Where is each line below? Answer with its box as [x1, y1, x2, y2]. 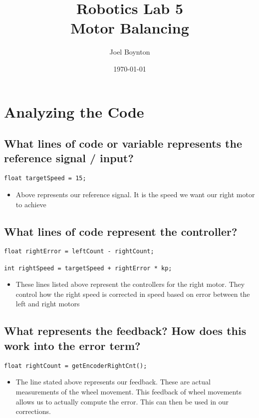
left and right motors [15, 298, 80, 309]
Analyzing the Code [4, 101, 144, 122]
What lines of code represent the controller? [4, 223, 238, 239]
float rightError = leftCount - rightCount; [4, 248, 154, 255]
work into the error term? [4, 337, 141, 353]
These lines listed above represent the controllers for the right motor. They [15, 279, 245, 289]
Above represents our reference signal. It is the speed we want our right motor [15, 189, 255, 199]
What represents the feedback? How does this [4, 323, 247, 338]
